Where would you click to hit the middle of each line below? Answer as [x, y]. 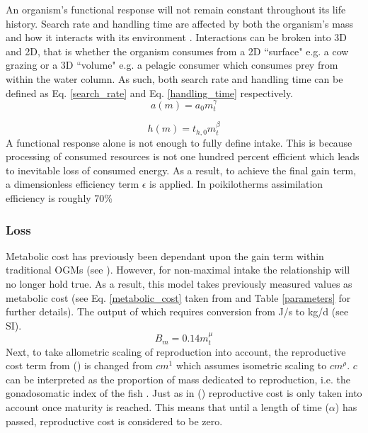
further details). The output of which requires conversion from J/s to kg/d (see [177, 311]
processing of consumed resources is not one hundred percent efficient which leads [183, 156]
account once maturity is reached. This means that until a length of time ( [167, 407]
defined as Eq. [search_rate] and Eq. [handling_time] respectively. [150, 92]
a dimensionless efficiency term [73, 184]
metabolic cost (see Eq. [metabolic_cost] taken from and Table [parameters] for [178, 297]
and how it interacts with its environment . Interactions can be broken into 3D [177, 37]
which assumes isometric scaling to [251, 365]
